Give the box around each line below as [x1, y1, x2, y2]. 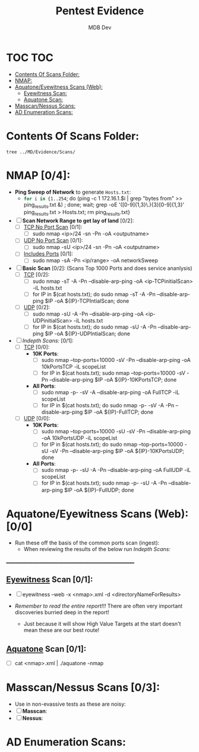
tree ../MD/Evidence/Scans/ [6, 149, 76, 155]
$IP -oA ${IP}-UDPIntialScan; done [45, 330, 131, 337]
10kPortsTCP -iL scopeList [41, 363, 106, 370]
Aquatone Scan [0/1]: [6, 644, 87, 654]
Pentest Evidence [55, 4, 144, 18]
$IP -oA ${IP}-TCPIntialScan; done [45, 297, 129, 304]
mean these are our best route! [23, 627, 100, 634]
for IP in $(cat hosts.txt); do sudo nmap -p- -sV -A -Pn [41, 402, 175, 409]
